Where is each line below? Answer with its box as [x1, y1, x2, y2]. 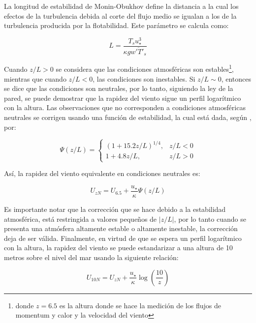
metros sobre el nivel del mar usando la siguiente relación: [4, 252, 179, 262]
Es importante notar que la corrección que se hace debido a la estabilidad [4, 204, 226, 214]
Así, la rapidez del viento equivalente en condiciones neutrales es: [4, 168, 200, 178]
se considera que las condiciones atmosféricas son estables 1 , [56, 62, 234, 74]
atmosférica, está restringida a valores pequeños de [4, 213, 157, 224]
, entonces [221, 73, 251, 84]
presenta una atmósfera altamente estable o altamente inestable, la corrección [4, 223, 238, 234]
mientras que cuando [4, 73, 66, 84]
